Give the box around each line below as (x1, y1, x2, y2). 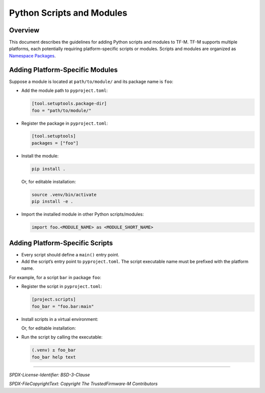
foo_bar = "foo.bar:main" (31, 304, 94, 309)
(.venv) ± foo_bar (31, 347, 76, 353)
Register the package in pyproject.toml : (21, 120, 108, 126)
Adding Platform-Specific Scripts (9, 239, 113, 247)
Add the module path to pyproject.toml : (21, 87, 108, 93)
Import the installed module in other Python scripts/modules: (21, 211, 144, 217)
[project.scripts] (31, 297, 76, 302)
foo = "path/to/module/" (31, 108, 92, 113)
